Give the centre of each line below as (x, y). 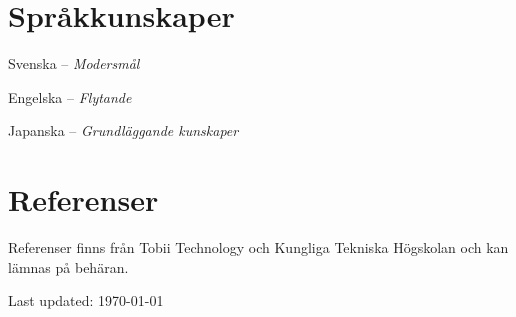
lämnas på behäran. (68, 266)
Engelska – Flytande (70, 96)
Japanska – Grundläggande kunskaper (123, 130)
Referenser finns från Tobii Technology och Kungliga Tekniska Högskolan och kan (258, 247)
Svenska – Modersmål (74, 63)
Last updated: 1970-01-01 (86, 300)
